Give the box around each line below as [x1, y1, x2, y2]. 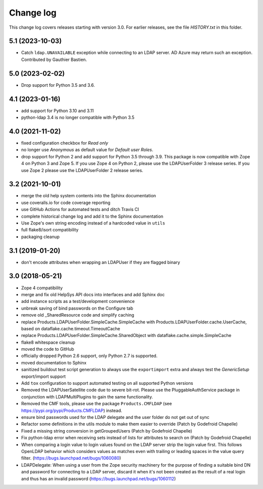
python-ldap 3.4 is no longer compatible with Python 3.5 [21, 114, 135, 120]
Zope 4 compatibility [21, 285, 63, 291]
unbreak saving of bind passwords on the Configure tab [21, 305, 133, 311]
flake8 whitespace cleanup [21, 339, 75, 345]
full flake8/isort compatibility [21, 227, 79, 233]
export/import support [21, 373, 66, 379]
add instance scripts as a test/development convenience [21, 299, 135, 304]
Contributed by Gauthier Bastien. [21, 56, 87, 62]
